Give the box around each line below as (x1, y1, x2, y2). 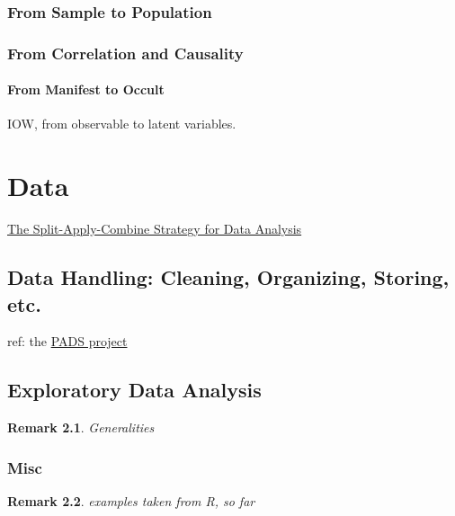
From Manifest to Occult (7, 80, 165, 99)
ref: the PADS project (7, 332, 128, 351)
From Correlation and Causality (7, 41, 244, 64)
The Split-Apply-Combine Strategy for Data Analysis (7, 219, 302, 238)
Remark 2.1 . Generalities (7, 418, 155, 437)
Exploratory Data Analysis (7, 376, 262, 404)
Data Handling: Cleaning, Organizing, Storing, (7, 263, 450, 291)
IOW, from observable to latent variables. (7, 114, 236, 133)
